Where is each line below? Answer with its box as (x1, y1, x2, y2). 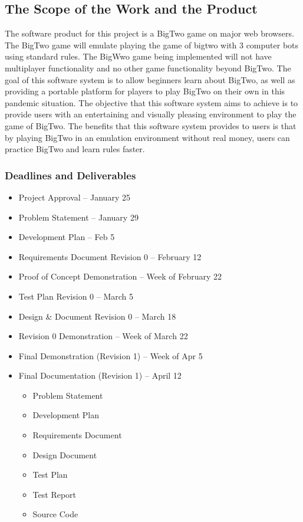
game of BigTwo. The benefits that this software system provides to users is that (5, 119, 297, 132)
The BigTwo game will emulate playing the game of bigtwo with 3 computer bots (5, 38, 299, 51)
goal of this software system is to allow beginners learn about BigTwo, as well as (5, 73, 295, 86)
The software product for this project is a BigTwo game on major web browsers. (5, 27, 294, 40)
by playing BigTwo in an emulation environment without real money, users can (5, 131, 290, 143)
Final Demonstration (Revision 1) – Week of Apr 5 (18, 349, 203, 362)
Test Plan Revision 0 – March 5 (18, 290, 134, 302)
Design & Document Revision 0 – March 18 (18, 310, 176, 322)
